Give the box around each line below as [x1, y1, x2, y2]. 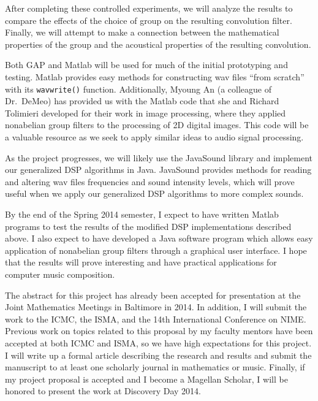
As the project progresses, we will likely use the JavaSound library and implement [5, 151, 313, 164]
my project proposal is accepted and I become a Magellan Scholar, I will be [5, 372, 288, 385]
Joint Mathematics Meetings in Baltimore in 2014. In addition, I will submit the [5, 300, 307, 313]
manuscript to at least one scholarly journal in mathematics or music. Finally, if [5, 361, 305, 373]
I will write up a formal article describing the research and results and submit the [5, 348, 312, 361]
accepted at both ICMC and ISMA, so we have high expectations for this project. [5, 336, 312, 349]
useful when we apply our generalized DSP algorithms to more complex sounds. [5, 187, 304, 200]
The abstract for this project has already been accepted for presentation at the [5, 288, 301, 301]
